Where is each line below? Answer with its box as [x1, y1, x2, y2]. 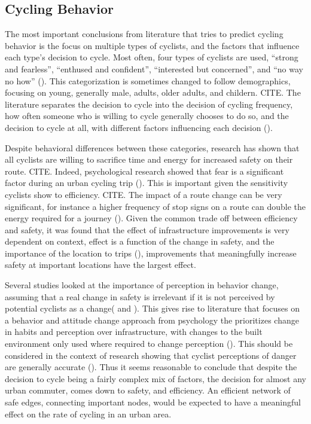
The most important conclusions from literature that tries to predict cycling [5, 28, 283, 40]
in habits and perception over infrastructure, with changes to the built [5, 325, 263, 338]
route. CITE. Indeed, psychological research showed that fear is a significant [5, 164, 284, 177]
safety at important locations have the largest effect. [5, 258, 196, 271]
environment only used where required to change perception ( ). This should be [5, 337, 293, 350]
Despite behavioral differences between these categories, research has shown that [5, 141, 300, 154]
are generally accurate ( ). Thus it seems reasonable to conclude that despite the [5, 361, 297, 373]
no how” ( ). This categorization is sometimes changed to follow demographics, [5, 74, 291, 87]
